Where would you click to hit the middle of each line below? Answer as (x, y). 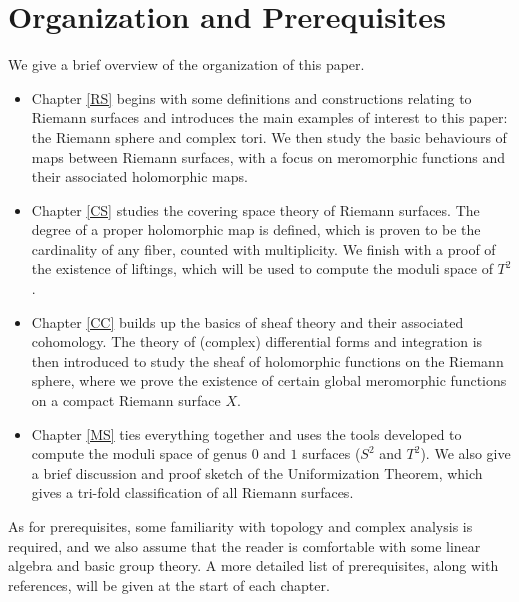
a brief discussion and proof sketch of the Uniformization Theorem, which (257, 472)
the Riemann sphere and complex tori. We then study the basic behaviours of (269, 136)
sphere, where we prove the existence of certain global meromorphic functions (269, 380)
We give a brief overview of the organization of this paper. (186, 64)
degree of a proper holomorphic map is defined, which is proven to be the (256, 229)
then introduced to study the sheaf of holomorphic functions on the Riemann (267, 360)
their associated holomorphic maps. (139, 176)
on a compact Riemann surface (126, 400)
